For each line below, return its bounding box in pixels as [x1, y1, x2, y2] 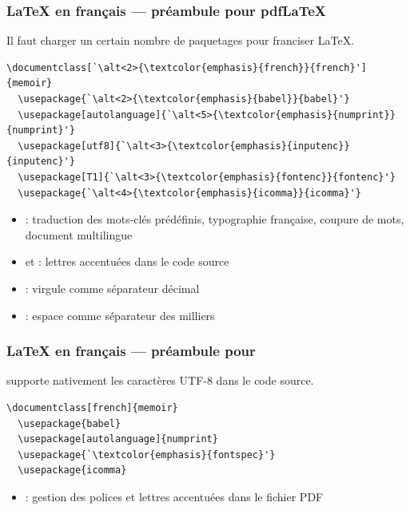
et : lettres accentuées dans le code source [25, 253, 229, 270]
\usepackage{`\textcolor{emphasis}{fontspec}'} [18, 449, 276, 461]
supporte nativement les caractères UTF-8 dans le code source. [6, 372, 314, 389]
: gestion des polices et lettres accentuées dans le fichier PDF [25, 488, 324, 504]
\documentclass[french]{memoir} [6, 401, 178, 413]
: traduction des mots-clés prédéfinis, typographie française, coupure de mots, [25, 211, 404, 227]
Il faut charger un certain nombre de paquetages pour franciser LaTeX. [6, 32, 355, 49]
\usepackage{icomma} [18, 465, 127, 476]
